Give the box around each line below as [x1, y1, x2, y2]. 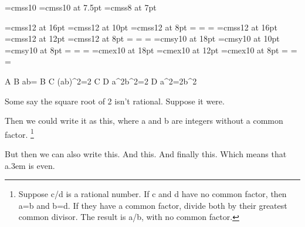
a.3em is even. [5, 159, 55, 171]
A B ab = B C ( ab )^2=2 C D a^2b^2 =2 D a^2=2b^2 [5, 74, 197, 87]
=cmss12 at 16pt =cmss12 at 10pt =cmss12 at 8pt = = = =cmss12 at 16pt [5, 21, 277, 33]
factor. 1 [5, 126, 34, 140]
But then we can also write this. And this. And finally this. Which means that [5, 148, 287, 160]
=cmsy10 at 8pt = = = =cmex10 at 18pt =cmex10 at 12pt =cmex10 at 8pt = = [5, 43, 297, 56]
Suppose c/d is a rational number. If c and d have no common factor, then [18, 188, 287, 200]
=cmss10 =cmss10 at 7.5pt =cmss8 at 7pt [5, 1, 157, 13]
